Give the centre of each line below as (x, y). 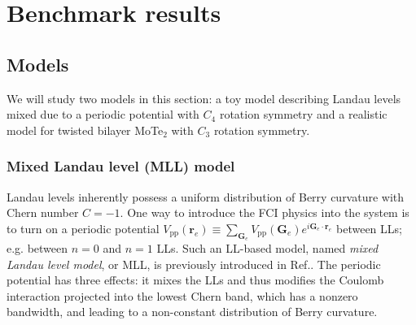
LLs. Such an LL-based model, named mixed (267, 247)
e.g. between (37, 247)
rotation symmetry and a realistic (303, 114)
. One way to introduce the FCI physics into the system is (265, 212)
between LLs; (369, 228)
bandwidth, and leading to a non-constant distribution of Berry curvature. (192, 312)
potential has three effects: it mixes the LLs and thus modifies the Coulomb (195, 280)
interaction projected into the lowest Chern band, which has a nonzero (182, 295)
